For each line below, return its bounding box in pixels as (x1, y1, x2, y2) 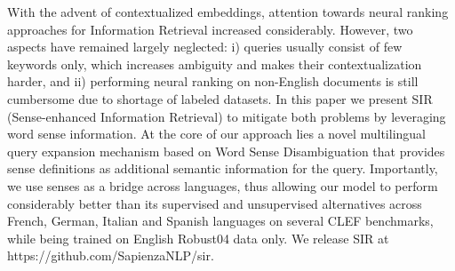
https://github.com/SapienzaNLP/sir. (7, 246, 214, 265)
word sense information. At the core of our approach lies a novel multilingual (7, 124, 426, 143)
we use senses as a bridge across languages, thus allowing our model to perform (7, 176, 438, 195)
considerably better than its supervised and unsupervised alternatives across (7, 194, 422, 212)
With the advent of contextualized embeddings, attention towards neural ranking (7, 3, 449, 20)
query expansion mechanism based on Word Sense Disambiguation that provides (7, 141, 445, 160)
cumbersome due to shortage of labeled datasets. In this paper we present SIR (7, 89, 433, 108)
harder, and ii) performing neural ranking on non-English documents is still (7, 72, 419, 91)
